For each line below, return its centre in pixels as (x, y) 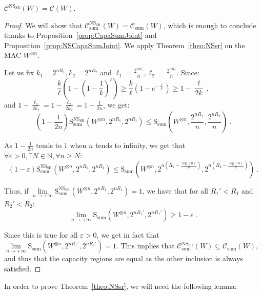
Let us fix (19, 72)
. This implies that (145, 246)
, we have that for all (175, 190)
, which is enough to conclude (210, 25)
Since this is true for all (41, 234)
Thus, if (16, 190)
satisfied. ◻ (23, 268)
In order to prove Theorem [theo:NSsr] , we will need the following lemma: (120, 286)
